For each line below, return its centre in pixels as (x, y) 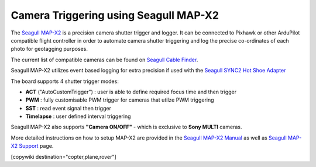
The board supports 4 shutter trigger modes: (65, 81)
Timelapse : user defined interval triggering (78, 116)
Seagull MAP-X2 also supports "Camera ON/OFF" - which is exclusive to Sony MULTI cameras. (126, 127)
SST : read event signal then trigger (68, 108)
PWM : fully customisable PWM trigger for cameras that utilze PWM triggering (120, 100)
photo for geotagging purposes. (49, 49)
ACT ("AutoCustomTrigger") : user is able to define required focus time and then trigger (131, 92)
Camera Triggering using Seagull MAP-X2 (115, 15)
